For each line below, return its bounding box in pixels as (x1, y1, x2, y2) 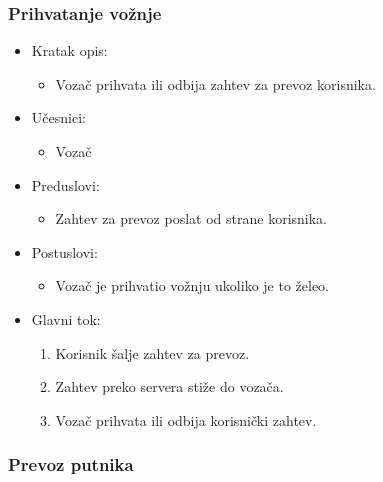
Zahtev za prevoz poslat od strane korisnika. (55, 208, 327, 229)
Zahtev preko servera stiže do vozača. (55, 376, 284, 397)
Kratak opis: (31, 40, 108, 61)
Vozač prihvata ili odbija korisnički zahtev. (55, 409, 317, 430)
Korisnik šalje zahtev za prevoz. (55, 342, 250, 363)
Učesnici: (31, 107, 86, 128)
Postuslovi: (31, 241, 98, 262)
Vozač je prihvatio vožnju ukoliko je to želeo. (55, 275, 330, 296)
